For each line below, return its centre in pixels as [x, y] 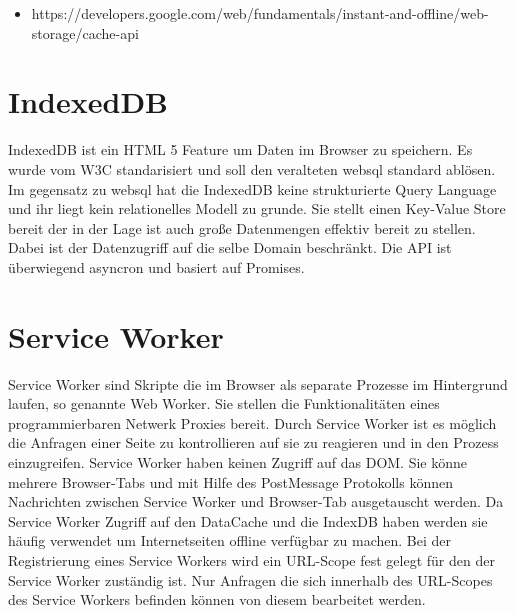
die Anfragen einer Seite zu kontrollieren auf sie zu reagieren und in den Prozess [253, 442]
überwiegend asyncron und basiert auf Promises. [156, 266]
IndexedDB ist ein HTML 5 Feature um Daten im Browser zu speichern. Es [240, 149]
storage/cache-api [85, 32]
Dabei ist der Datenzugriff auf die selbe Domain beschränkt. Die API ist [230, 247]
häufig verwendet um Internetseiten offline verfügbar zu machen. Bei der [230, 540]
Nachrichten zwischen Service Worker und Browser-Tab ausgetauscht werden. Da [256, 501]
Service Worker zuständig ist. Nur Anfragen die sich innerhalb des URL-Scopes [250, 579]
